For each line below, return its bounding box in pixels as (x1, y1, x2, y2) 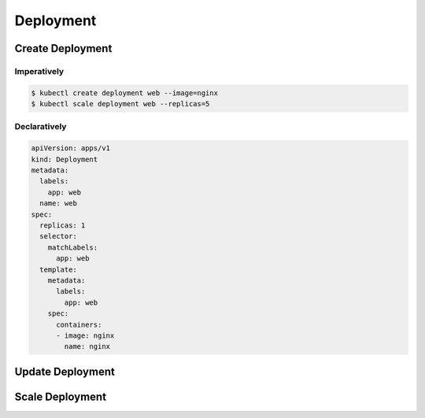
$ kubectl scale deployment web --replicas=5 (31, 99, 210, 109)
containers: (56, 320, 102, 329)
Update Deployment (14, 364, 116, 378)
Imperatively (14, 65, 65, 76)
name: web (39, 199, 78, 208)
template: (39, 264, 78, 274)
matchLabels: (47, 242, 98, 252)
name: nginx (64, 342, 110, 351)
